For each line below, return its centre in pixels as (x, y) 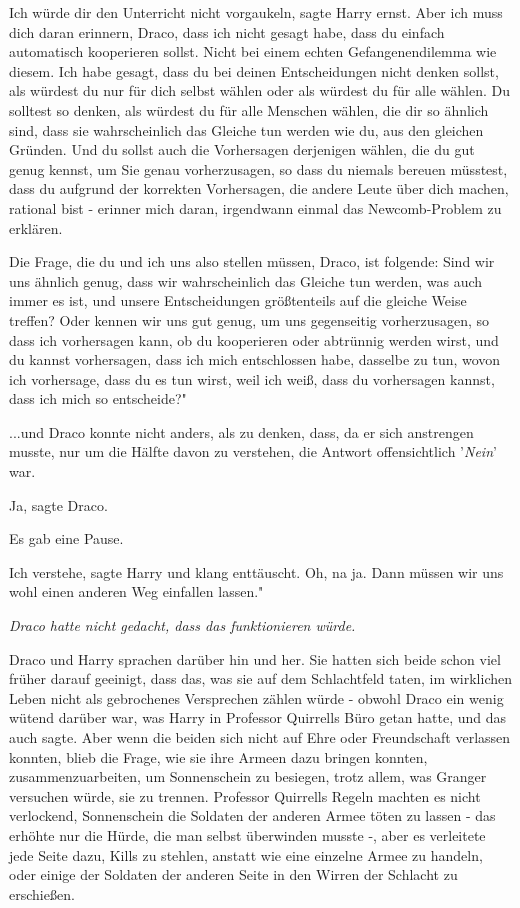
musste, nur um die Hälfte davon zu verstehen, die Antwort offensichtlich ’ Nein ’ (253, 451)
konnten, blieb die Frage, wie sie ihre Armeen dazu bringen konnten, (218, 756)
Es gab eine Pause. (66, 538)
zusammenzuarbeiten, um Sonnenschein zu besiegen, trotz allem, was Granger (248, 776)
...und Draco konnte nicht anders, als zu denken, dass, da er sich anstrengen (241, 431)
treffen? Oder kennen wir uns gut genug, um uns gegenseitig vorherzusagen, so (249, 319)
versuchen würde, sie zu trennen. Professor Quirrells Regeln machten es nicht (245, 795)
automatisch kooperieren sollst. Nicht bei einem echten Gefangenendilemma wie (253, 51)
